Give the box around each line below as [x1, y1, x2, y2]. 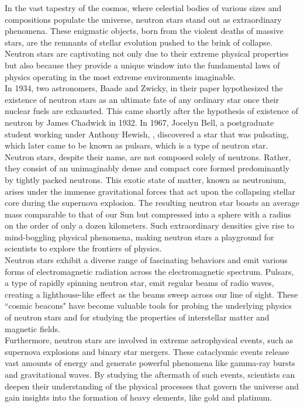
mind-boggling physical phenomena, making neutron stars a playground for [5, 230, 274, 243]
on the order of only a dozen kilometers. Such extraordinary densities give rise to [5, 219, 295, 232]
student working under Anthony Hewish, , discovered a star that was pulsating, [5, 127, 289, 140]
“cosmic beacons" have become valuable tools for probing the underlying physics [5, 299, 292, 312]
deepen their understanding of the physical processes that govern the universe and [5, 380, 299, 392]
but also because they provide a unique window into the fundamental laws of [5, 58, 280, 71]
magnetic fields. [5, 322, 60, 334]
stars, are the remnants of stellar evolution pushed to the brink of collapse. [5, 36, 272, 48]
